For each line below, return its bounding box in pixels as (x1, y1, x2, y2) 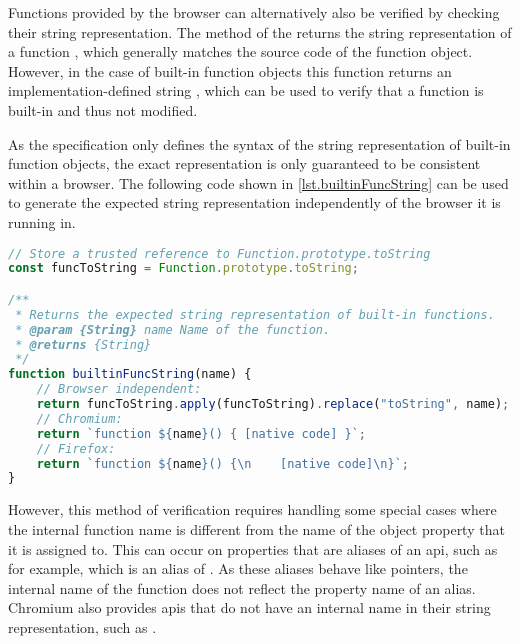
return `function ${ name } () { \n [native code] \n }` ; (36, 456, 409, 471)
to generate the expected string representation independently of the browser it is (8, 192, 501, 213)
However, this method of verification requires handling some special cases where (8, 499, 497, 520)
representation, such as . (8, 616, 157, 637)
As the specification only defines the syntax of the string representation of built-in (8, 133, 511, 154)
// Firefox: (36, 441, 116, 456)
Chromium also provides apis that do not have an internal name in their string (8, 597, 491, 618)
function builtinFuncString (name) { (8, 367, 252, 382)
